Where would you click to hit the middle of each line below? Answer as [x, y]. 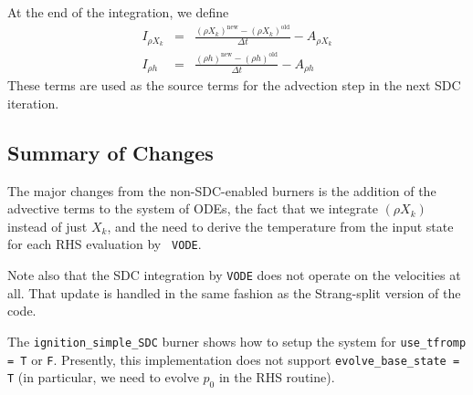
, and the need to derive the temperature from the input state [280, 226]
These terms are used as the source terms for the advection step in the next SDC [234, 85]
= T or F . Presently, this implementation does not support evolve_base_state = [234, 359]
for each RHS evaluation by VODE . [105, 244]
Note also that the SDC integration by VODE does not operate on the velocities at [234, 275]
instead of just [47, 226]
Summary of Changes [110, 152]
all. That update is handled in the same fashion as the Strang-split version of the [234, 292]
